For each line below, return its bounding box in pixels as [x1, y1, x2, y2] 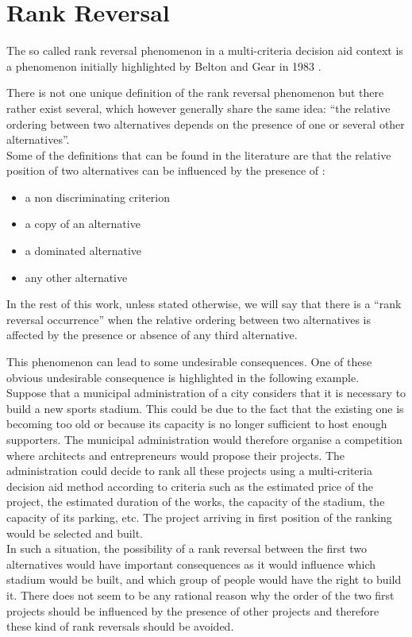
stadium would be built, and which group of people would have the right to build [6, 571, 402, 588]
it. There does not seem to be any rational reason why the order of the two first [6, 586, 395, 603]
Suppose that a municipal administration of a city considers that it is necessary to [6, 384, 406, 401]
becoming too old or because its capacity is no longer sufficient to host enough [6, 415, 387, 432]
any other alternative [25, 268, 128, 285]
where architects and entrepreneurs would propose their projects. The [6, 446, 345, 463]
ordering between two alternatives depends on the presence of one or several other [6, 115, 405, 132]
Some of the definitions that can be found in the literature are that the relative [6, 146, 391, 163]
